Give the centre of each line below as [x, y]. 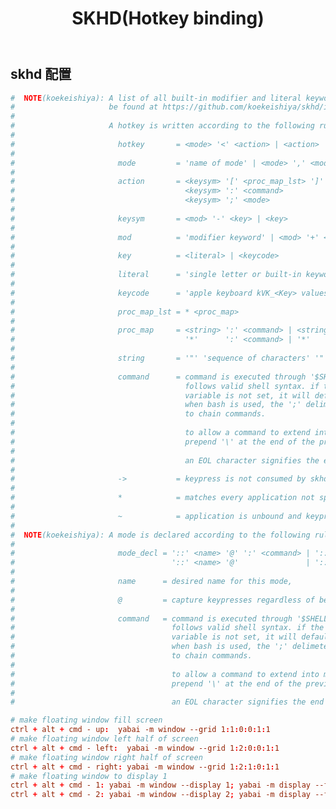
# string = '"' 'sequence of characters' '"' [169, 358]
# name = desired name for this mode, [151, 582]
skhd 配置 [41, 74]
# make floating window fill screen [86, 720]
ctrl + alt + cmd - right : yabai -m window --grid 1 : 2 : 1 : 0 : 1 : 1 [145, 767]
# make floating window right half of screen [106, 757]
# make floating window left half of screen [104, 739]
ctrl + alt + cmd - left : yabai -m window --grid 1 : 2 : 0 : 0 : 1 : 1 [145, 748]
